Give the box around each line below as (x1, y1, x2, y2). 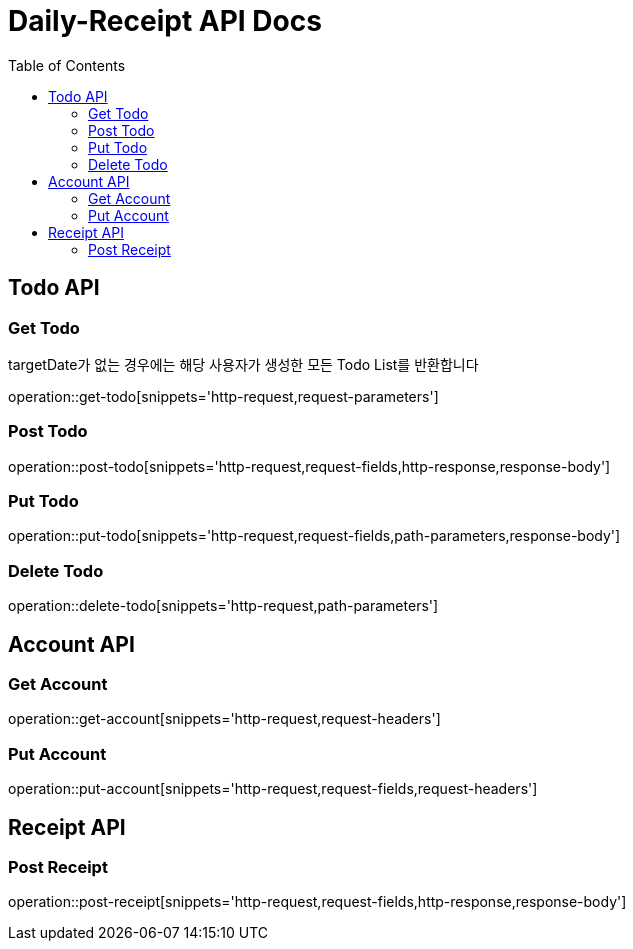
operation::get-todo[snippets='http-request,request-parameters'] (8, 387, 439, 405)
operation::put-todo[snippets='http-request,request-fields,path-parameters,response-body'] (8, 527, 621, 545)
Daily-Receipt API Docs (8, 4, 322, 38)
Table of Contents (8, 56, 126, 74)
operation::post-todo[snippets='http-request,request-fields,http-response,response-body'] (8, 457, 611, 475)
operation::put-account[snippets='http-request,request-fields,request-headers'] (8, 780, 538, 798)
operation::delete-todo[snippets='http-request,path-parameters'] (8, 597, 439, 615)
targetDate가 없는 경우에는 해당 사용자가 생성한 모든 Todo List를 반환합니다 (8, 355, 479, 373)
